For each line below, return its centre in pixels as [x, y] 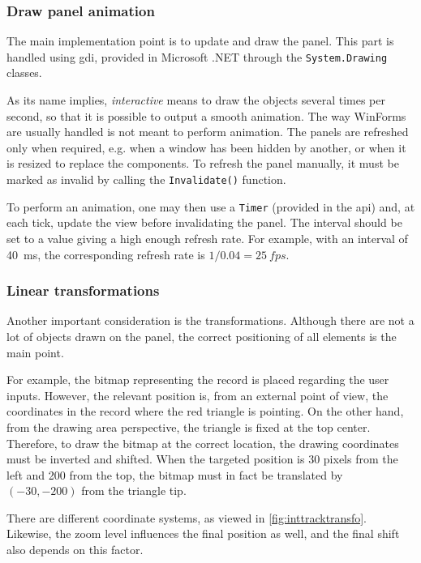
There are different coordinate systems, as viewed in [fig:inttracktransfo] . [187, 517]
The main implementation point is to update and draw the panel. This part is [200, 41]
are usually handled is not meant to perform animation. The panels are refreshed [208, 132]
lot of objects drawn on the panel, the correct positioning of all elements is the [202, 336]
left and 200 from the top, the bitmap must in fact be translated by [175, 474]
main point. [35, 352]
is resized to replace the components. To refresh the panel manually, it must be [203, 163]
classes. [24, 73]
